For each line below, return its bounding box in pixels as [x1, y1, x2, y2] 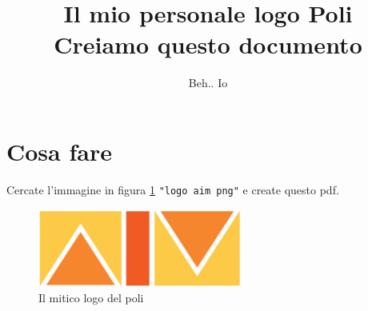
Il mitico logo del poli [38, 289, 144, 306]
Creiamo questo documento [54, 28, 362, 61]
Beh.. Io [188, 74, 228, 91]
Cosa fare [6, 134, 112, 167]
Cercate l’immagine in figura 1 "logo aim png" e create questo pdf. [6, 181, 339, 197]
